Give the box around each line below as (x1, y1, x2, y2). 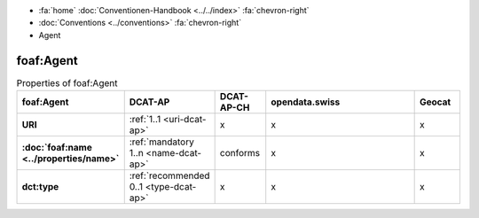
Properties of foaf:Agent (16, 76, 118, 89)
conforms (219, 147, 261, 160)
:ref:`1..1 (129, 113, 161, 126)
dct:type (21, 181, 59, 193)
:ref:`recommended (129, 169, 210, 182)
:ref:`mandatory (129, 136, 194, 148)
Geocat (419, 96, 452, 108)
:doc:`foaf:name (21, 142, 92, 154)
